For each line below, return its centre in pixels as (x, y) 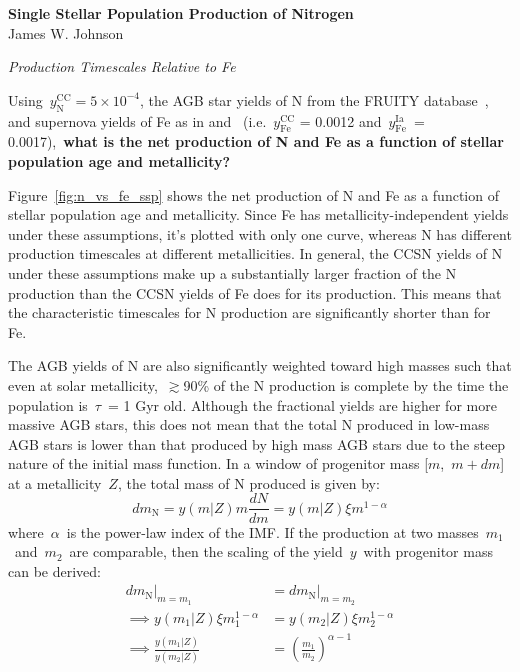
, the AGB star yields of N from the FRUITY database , (314, 99)
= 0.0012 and (340, 120)
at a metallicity (55, 482)
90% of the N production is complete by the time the (346, 384)
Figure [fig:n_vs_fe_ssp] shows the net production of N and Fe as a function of (253, 194)
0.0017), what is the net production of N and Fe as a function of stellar (256, 141)
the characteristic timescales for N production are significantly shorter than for (249, 312)
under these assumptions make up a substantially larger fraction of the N (232, 272)
